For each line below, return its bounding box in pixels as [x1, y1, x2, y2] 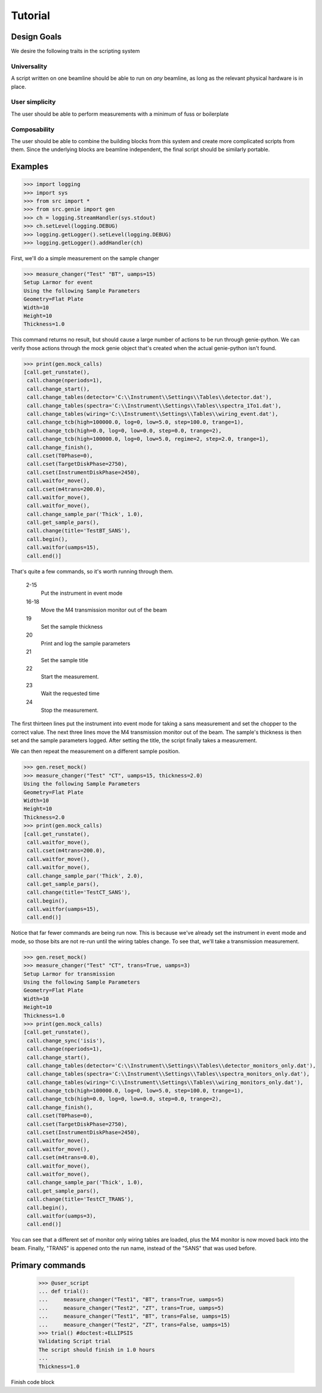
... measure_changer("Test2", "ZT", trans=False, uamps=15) [38, 1321, 231, 1328]
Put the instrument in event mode [41, 589, 123, 597]
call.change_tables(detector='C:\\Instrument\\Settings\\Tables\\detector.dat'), [27, 394, 273, 401]
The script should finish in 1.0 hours [38, 1346, 155, 1353]
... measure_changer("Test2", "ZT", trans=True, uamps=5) [38, 1304, 224, 1311]
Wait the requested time [41, 690, 100, 697]
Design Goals [11, 32, 62, 42]
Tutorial [11, 9, 51, 22]
